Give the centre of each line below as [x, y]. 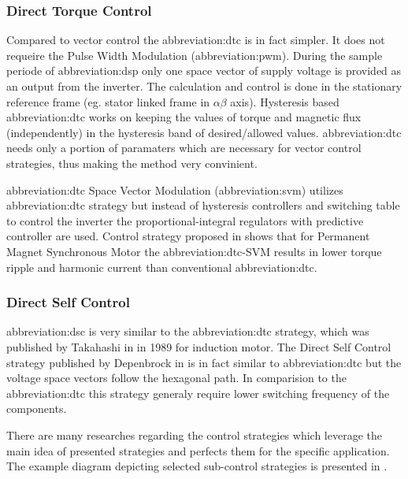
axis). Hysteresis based [285, 101]
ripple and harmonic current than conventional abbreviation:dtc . [162, 267]
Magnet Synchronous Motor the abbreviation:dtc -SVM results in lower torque [194, 251]
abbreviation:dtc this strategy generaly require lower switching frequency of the [198, 393]
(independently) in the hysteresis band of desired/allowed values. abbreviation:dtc [204, 132]
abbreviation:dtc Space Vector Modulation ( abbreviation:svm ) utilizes [175, 189]
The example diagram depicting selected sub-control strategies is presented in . [197, 466]
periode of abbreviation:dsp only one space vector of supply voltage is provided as [204, 71]
